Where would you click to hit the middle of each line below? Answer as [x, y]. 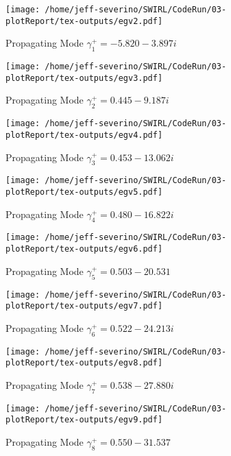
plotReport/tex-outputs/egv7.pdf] [84, 306]
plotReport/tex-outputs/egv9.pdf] [84, 420]
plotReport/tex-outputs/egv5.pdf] [84, 192]
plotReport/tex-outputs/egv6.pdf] [84, 249]
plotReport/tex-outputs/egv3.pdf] [84, 78]
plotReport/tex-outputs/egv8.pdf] [84, 363]
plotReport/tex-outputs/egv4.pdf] [84, 135]
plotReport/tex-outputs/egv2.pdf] [84, 21]
